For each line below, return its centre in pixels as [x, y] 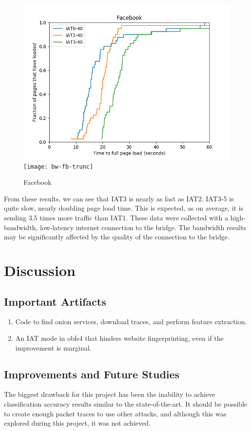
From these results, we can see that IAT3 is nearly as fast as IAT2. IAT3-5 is [119, 198]
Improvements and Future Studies [92, 374]
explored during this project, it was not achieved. [77, 423]
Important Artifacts [55, 301]
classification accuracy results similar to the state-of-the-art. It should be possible [125, 403]
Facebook [38, 182]
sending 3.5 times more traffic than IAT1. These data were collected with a [116, 218]
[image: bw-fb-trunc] [58, 167]
